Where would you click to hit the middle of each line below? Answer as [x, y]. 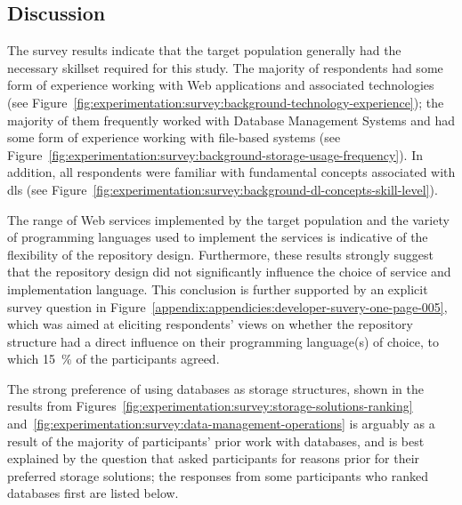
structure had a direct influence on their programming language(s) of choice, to [223, 341]
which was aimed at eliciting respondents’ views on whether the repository [210, 324]
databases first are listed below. [93, 493]
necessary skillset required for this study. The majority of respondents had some [225, 67]
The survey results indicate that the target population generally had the [204, 50]
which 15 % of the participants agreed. [113, 359]
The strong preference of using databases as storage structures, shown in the [215, 388]
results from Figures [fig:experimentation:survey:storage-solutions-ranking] [210, 406]
